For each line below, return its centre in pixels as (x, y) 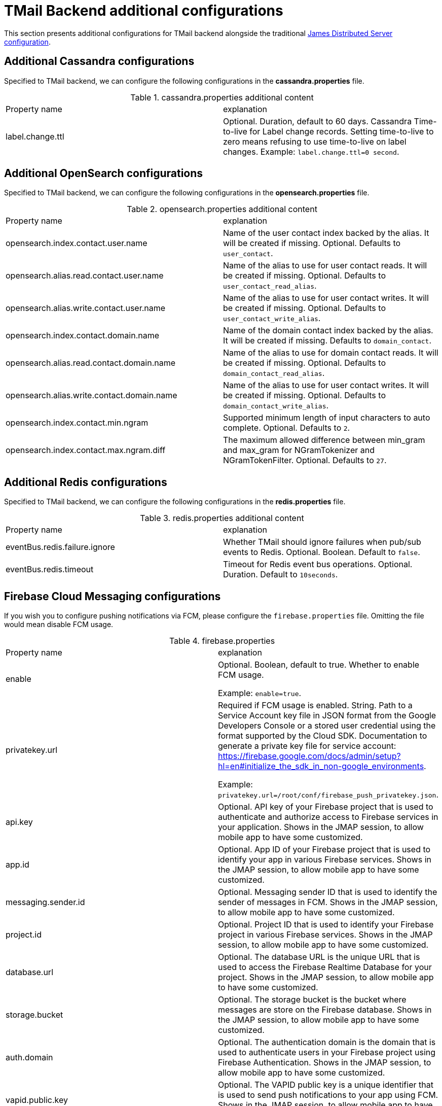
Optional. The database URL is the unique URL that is (319, 957)
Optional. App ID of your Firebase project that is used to (324, 850)
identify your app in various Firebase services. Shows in (324, 860)
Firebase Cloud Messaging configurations (113, 596)
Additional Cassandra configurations (99, 61)
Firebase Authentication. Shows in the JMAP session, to (324, 1063)
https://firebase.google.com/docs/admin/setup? (309, 756)
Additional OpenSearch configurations (104, 174)
